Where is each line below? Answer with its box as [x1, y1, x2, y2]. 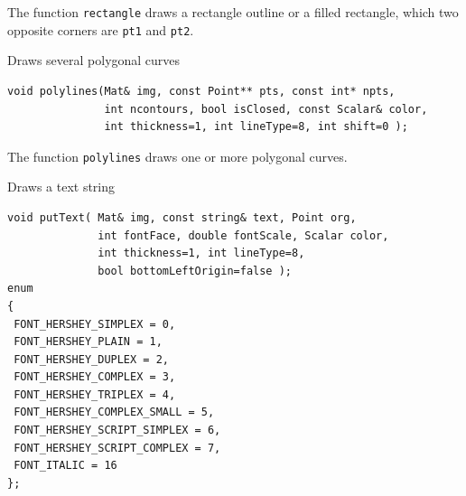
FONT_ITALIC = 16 [14, 459, 117, 473]
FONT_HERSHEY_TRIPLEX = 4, [14, 388, 176, 401]
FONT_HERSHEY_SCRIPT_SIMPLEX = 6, [14, 424, 221, 437]
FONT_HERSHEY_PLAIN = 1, [14, 335, 163, 349]
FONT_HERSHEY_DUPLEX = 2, [14, 352, 169, 366]
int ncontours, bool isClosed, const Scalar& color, [104, 102, 428, 116]
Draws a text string [7, 177, 116, 196]
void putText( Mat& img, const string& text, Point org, [7, 211, 357, 224]
